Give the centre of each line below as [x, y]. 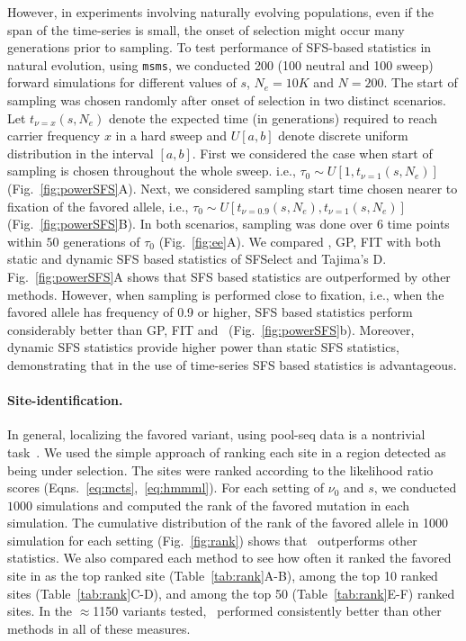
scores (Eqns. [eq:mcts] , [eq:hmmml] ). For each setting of [166, 488]
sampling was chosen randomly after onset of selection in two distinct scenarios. [227, 100]
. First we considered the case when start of [312, 153]
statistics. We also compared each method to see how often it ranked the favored [229, 558]
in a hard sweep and [171, 135]
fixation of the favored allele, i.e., [98, 206]
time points [418, 224]
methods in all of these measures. [99, 628]
